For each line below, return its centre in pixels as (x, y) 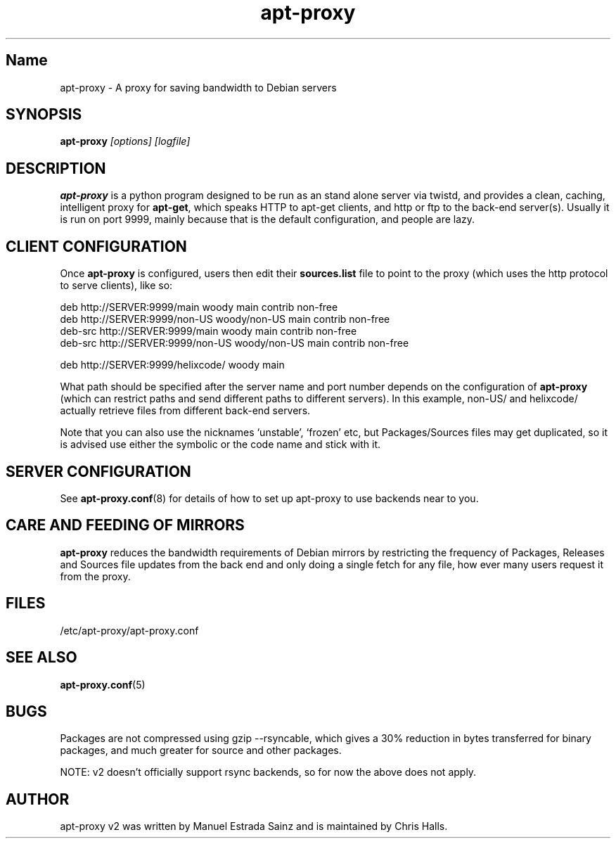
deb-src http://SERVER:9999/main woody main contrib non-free (208, 331)
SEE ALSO (41, 658)
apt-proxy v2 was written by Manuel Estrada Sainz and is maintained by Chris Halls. (254, 826)
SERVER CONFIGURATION (98, 471)
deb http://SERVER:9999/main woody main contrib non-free (199, 307)
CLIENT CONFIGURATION (96, 246)
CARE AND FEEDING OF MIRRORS (125, 525)
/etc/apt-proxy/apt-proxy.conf (129, 630)
